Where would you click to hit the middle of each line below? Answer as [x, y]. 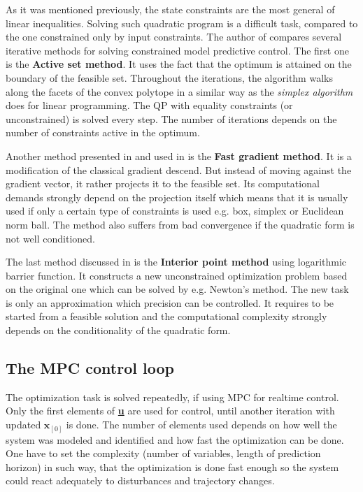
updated [23, 425]
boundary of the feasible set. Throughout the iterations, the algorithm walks [169, 77]
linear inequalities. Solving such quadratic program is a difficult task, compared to [182, 23]
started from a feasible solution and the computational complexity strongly [166, 316]
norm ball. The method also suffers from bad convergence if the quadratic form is [180, 224]
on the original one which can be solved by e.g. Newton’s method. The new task [177, 289]
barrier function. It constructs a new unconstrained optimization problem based [177, 275]
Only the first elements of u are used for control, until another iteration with [170, 411]
